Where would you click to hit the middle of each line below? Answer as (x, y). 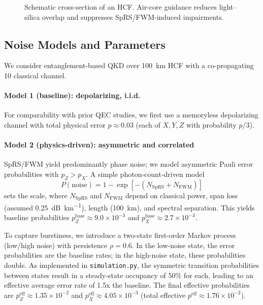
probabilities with (31, 174)
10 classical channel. (35, 75)
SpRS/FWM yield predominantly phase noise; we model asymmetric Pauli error (129, 164)
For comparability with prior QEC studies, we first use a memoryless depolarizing (131, 115)
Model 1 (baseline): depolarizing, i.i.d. (72, 95)
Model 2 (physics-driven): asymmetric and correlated (99, 145)
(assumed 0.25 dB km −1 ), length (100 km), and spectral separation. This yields (129, 207)
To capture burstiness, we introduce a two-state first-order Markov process (120, 235)
